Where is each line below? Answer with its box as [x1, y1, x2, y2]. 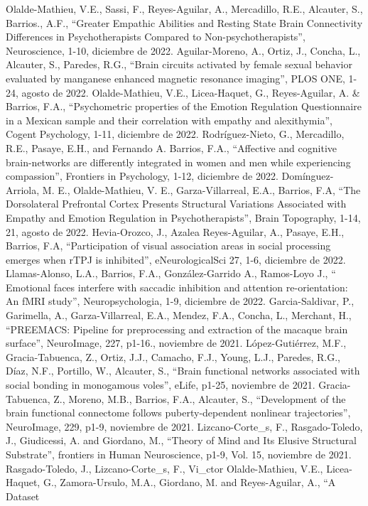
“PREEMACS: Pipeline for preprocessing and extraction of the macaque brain [6, 321, 348, 336]
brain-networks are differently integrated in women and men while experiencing [6, 154, 351, 169]
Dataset [6, 488, 40, 503]
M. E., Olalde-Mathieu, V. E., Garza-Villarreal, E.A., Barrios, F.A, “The [42, 182, 361, 197]
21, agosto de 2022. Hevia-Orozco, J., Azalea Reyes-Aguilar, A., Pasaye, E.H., [6, 224, 345, 239]
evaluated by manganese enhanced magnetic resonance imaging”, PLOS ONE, [6, 70, 345, 85]
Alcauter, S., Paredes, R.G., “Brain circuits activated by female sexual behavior [6, 57, 352, 72]
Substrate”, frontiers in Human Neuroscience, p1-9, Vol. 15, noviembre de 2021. [6, 447, 352, 461]
